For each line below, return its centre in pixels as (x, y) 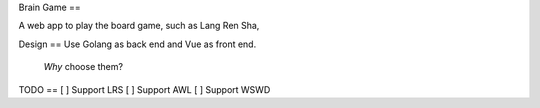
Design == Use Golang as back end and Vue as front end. (137, 44)
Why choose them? (83, 67)
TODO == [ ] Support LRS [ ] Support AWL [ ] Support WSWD (144, 89)
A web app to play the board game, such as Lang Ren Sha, (139, 26)
